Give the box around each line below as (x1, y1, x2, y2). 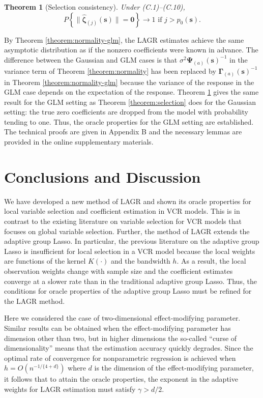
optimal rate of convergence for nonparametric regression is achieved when (4, 352, 236, 363)
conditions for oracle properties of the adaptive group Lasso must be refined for (4, 286, 252, 296)
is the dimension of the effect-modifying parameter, (94, 362, 254, 373)
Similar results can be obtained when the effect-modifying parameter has (4, 322, 231, 333)
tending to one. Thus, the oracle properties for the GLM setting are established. (4, 116, 254, 127)
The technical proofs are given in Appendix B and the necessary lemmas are (4, 126, 242, 137)
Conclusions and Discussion (4, 166, 201, 187)
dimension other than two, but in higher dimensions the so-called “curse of (4, 332, 237, 343)
